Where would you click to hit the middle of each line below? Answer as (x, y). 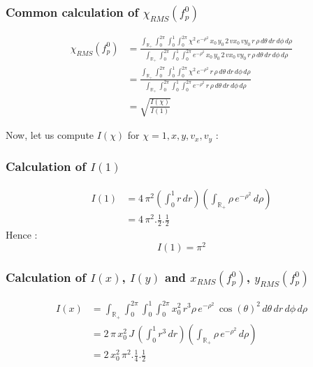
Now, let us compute (50, 135)
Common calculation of (72, 12)
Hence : (22, 235)
